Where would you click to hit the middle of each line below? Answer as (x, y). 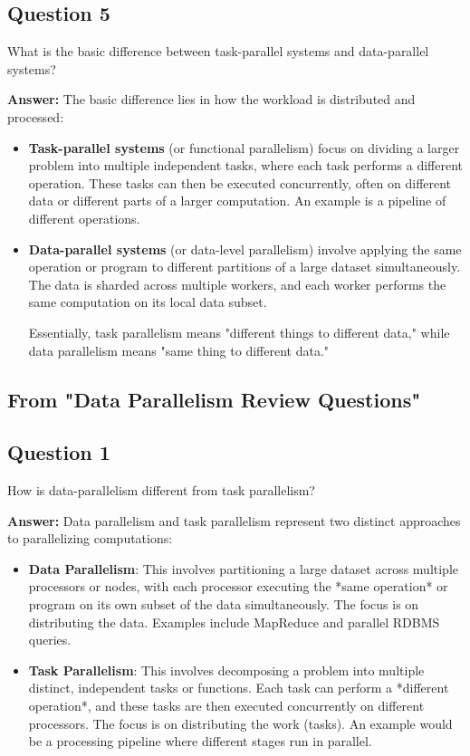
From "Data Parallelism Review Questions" (214, 399)
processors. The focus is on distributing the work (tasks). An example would (240, 723)
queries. (50, 640)
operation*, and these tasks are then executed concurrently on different (226, 706)
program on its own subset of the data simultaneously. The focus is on (224, 604)
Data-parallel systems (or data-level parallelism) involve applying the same (245, 249)
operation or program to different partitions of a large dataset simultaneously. (245, 267)
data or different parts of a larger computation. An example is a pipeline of (237, 201)
